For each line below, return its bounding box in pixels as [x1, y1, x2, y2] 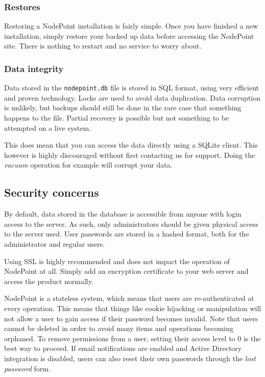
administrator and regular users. [4, 239, 105, 249]
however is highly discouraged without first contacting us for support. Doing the [4, 149, 255, 160]
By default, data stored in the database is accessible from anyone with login [4, 208, 242, 219]
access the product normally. [4, 275, 93, 286]
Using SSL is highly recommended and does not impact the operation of [4, 255, 230, 266]
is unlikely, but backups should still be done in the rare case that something [4, 102, 242, 113]
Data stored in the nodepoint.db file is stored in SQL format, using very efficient [4, 82, 259, 93]
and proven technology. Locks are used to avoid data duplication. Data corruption [4, 92, 261, 103]
